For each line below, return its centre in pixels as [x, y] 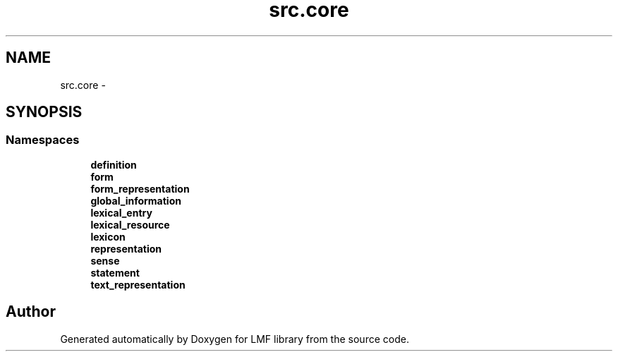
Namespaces [43, 140]
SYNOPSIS [44, 112]
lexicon [108, 236]
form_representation [140, 188]
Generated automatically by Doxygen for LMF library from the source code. [235, 339]
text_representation [138, 284]
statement [115, 272]
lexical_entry [121, 212]
